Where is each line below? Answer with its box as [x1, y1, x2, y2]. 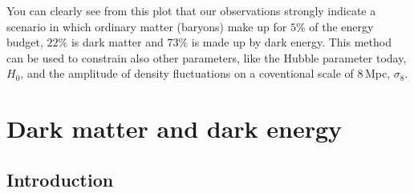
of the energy [309, 18, 374, 34]
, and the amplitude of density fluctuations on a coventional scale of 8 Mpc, [20, 65, 391, 82]
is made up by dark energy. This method [191, 34, 392, 50]
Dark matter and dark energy [6, 112, 343, 145]
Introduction [6, 167, 114, 191]
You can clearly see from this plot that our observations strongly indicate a [6, 2, 376, 18]
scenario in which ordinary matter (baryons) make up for [6, 18, 287, 34]
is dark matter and [71, 34, 164, 50]
